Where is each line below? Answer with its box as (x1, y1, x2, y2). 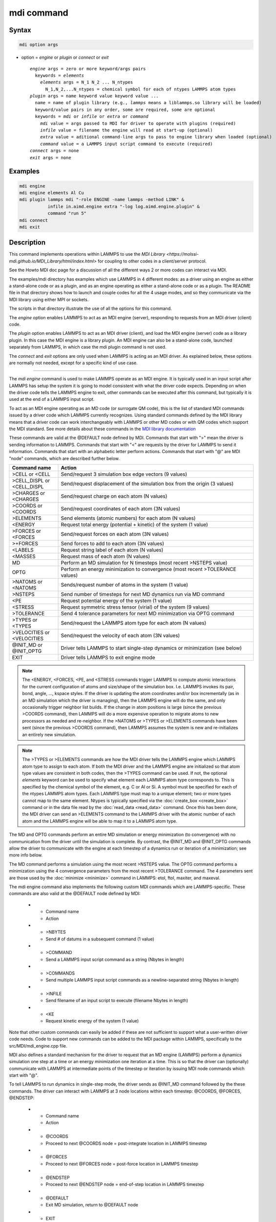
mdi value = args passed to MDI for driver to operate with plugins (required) (40, 120, 236, 126)
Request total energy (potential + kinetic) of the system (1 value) (61, 521, 209, 528)
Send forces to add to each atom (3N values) (61, 540, 165, 547)
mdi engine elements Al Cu (19, 190, 84, 196)
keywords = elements (35, 72, 85, 78)
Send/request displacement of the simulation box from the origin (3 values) (61, 480, 234, 487)
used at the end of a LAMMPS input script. (9, 396, 95, 402)
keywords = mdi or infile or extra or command (35, 114, 149, 119)
